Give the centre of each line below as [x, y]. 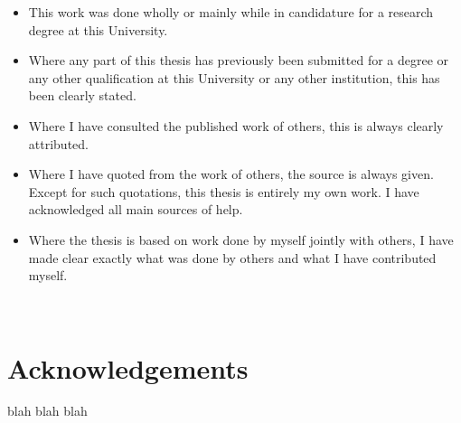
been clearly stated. [82, 95]
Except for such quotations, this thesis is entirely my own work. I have [224, 191]
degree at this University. [98, 29]
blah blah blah [47, 411]
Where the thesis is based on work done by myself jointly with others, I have [241, 239]
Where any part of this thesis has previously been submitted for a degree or [239, 60]
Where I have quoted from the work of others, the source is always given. [231, 174]
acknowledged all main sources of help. [136, 209]
